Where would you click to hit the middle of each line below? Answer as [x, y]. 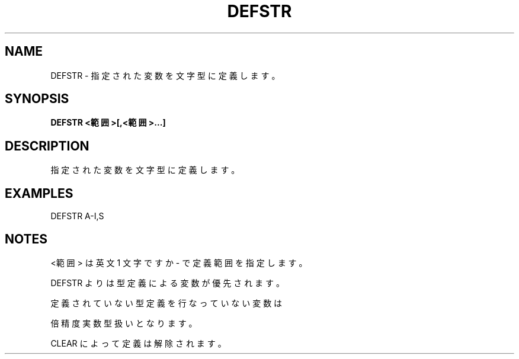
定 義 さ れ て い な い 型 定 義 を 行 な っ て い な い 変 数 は [166, 303]
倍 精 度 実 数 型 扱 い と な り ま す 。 [124, 323]
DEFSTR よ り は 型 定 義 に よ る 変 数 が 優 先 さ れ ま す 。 [167, 283]
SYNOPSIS [37, 99]
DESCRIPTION [47, 146]
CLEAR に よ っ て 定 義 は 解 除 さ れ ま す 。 [138, 343]
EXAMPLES [39, 193]
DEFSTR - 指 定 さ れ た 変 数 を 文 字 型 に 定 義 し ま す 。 [165, 75]
